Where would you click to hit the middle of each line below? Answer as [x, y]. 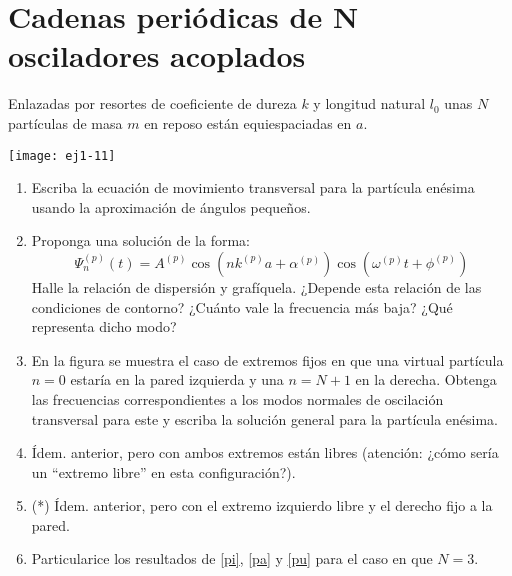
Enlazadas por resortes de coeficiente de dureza [152, 103]
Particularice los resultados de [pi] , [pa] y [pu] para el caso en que [232, 558]
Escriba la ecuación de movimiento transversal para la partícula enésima [253, 187]
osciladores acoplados [157, 55]
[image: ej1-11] [62, 155]
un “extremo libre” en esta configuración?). [163, 471]
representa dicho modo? [104, 326]
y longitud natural [369, 103]
